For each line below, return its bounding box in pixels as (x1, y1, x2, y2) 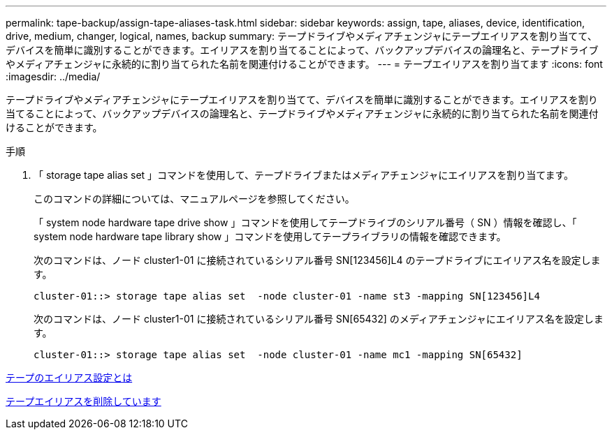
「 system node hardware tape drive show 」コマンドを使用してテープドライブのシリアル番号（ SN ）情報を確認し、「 (34, 216, 577, 228)
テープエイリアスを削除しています (6, 395, 161, 407)
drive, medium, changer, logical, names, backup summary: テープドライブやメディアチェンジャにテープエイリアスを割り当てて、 (6, 30, 597, 42)
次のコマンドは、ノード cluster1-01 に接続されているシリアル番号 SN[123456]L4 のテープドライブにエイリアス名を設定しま (34, 254, 601, 266)
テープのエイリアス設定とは (6, 371, 133, 383)
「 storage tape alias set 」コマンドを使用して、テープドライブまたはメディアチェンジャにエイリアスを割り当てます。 (34, 169, 574, 181)
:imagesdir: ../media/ (6, 71, 101, 82)
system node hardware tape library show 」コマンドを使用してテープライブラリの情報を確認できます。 (34, 230, 507, 242)
